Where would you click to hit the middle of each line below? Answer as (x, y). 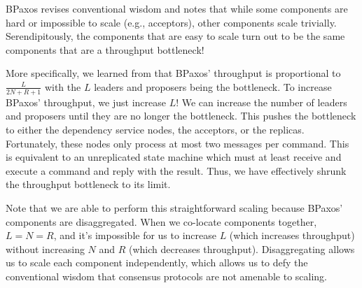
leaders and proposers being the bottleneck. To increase (213, 86)
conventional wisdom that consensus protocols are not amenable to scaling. (167, 276)
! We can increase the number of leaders (262, 102)
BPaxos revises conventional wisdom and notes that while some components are (177, 8)
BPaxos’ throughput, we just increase (86, 102)
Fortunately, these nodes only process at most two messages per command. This (177, 143)
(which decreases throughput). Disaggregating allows (242, 249)
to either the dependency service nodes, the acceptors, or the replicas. (155, 129)
